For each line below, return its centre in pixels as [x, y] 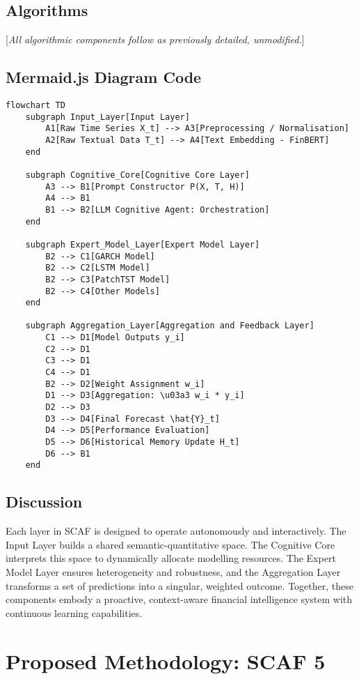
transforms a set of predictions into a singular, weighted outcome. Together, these [179, 585]
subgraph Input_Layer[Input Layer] [107, 117]
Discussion [44, 502]
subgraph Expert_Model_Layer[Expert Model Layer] [143, 244]
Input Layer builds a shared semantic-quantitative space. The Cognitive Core [170, 544]
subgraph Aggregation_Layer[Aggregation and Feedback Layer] [170, 326]
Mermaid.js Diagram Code [104, 77]
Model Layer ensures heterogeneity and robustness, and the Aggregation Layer [173, 571]
